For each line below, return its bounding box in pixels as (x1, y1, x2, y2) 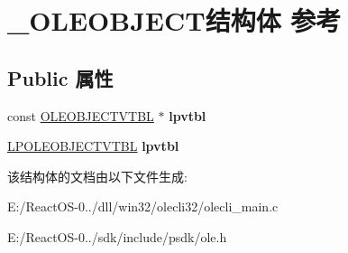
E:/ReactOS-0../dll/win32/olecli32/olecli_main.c (7, 197, 279, 216)
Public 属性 (7, 63, 114, 91)
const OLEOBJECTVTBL (7, 106, 154, 125)
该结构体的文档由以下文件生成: (7, 166, 188, 185)
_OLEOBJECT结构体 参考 (7, 2, 342, 39)
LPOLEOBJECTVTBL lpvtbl (7, 136, 179, 155)
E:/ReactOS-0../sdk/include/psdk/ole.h (7, 227, 227, 246)
